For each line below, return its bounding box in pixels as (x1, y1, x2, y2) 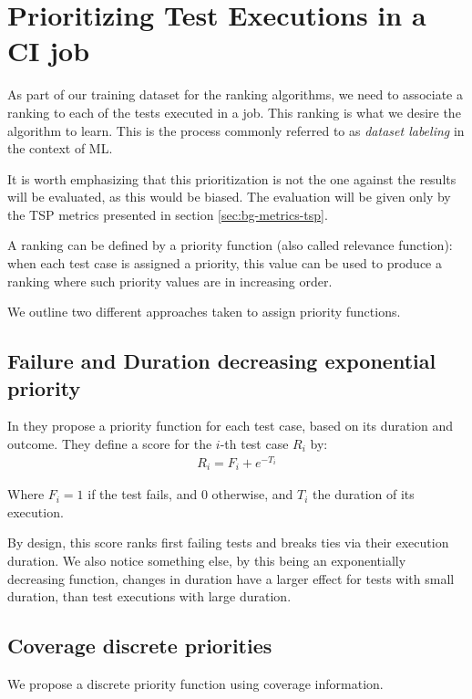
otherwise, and (211, 485, 293, 504)
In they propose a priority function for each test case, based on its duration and (7, 416, 454, 435)
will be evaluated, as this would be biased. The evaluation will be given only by (7, 187, 451, 206)
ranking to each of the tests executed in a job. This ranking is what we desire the (7, 102, 461, 121)
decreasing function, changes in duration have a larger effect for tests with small (7, 569, 455, 588)
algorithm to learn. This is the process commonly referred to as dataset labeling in (7, 120, 465, 140)
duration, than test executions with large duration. (7, 587, 292, 606)
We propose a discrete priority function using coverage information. (7, 673, 384, 693)
